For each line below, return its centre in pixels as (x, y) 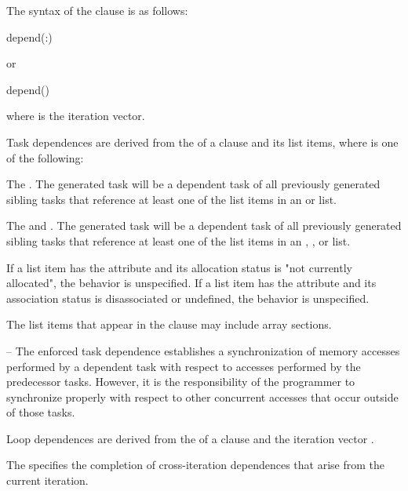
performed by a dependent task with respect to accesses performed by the (184, 366)
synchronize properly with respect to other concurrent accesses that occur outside (202, 396)
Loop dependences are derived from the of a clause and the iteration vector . (190, 438)
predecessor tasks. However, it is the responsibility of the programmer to (181, 382)
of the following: (45, 157)
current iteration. (47, 480)
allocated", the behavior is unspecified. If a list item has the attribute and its (191, 283)
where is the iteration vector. (76, 116)
